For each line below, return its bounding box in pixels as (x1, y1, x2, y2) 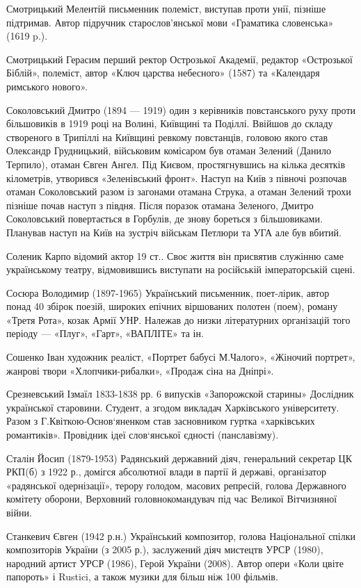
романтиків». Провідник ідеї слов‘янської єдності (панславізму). (6, 427, 279, 442)
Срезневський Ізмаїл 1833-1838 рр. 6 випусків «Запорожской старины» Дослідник (6, 386, 354, 401)
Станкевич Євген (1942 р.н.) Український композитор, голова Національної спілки (6, 528, 356, 543)
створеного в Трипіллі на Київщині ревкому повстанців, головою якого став (6, 129, 328, 144)
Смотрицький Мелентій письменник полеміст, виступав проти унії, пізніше (6, 1, 326, 15)
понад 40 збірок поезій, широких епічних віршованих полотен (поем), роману (6, 299, 338, 313)
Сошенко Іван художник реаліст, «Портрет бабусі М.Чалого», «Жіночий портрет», (6, 350, 355, 364)
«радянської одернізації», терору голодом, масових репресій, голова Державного (6, 477, 346, 492)
